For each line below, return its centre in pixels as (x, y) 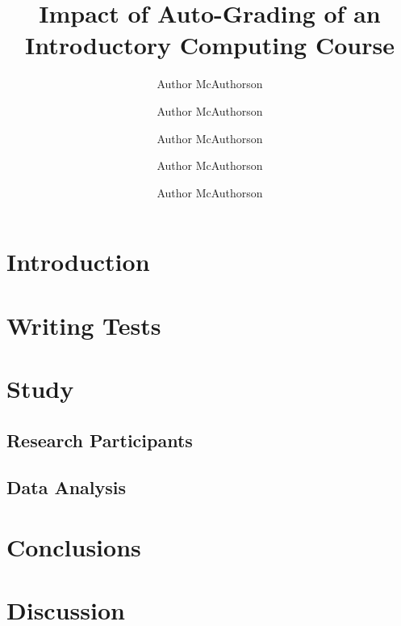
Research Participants (100, 440)
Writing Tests (84, 325)
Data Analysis (67, 487)
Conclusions (74, 546)
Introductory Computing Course (210, 45)
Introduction (78, 262)
